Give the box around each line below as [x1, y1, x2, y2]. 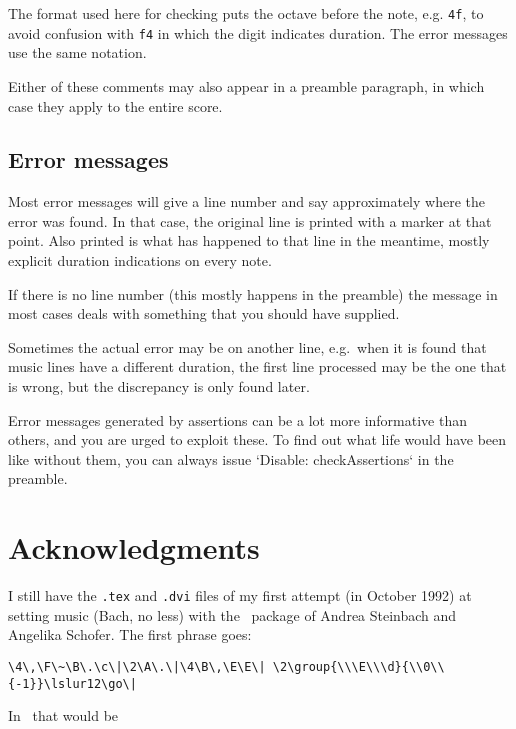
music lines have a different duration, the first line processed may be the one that [8, 356, 507, 377]
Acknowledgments [8, 527, 260, 568]
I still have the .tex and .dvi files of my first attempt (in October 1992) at [8, 585, 472, 606]
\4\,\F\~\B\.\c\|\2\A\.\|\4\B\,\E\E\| [8, 659, 266, 674]
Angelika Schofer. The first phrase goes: [8, 624, 252, 645]
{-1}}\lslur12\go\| [8, 676, 137, 691]
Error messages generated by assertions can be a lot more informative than [8, 409, 468, 430]
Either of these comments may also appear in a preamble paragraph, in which [8, 75, 485, 96]
